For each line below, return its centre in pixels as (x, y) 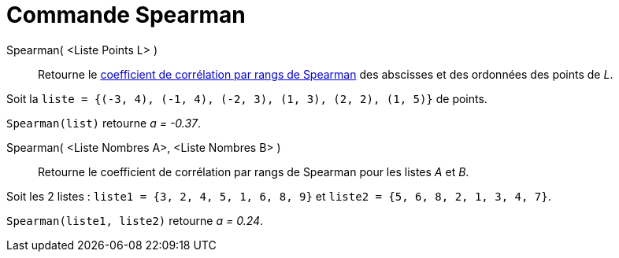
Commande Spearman (126, 15)
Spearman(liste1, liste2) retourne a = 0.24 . (135, 220)
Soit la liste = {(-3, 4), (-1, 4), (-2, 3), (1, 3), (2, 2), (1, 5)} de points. (247, 98)
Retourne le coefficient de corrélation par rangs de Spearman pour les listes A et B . (254, 171)
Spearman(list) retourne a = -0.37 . (104, 123)
